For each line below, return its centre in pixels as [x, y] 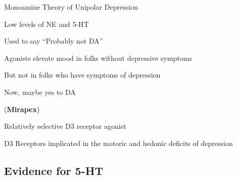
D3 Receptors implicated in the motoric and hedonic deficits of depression [118, 143]
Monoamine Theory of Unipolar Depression [71, 7]
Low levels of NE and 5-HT [46, 24]
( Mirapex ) [22, 109]
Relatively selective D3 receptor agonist [65, 126]
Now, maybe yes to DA [40, 92]
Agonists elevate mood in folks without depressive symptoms [98, 58]
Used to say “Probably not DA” [54, 41]
